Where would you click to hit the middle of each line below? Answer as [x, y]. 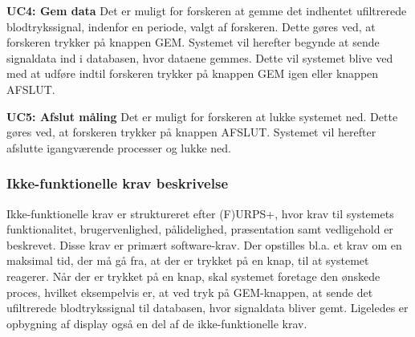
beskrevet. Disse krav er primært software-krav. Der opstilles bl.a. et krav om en [204, 244]
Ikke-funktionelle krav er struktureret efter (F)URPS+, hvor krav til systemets [200, 213]
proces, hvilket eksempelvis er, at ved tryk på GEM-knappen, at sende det [190, 292]
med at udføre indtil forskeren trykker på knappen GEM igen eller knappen [193, 73]
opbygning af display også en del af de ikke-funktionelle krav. [157, 323]
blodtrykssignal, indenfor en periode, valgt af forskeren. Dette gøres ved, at [191, 26]
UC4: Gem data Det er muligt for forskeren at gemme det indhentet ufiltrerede [207, 10]
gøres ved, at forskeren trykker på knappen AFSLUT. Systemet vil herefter [191, 132]
